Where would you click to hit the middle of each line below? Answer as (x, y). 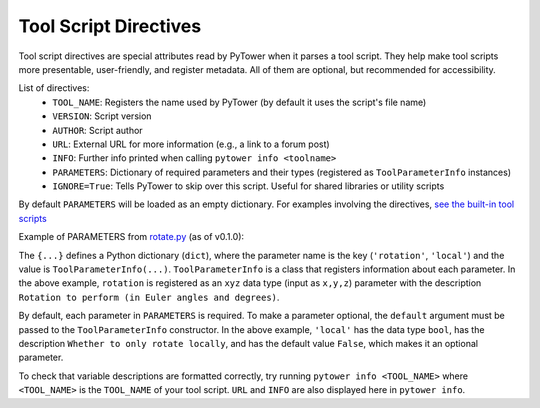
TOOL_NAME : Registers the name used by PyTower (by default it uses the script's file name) (239, 102)
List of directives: (54, 88)
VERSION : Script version (102, 116)
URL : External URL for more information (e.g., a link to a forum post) (191, 144)
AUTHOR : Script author (98, 130)
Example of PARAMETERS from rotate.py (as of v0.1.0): (131, 237)
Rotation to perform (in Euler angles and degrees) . (149, 297)
